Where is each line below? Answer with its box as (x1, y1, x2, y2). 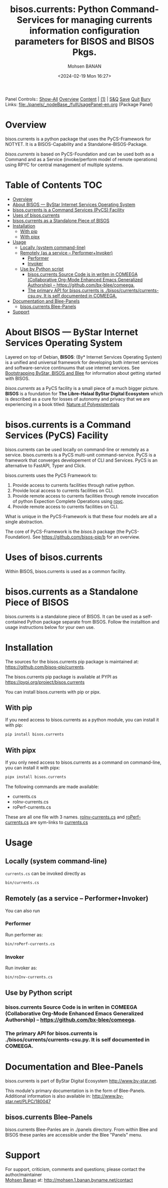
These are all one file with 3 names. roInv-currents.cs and (5, 814, 125, 820)
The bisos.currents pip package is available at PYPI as (5, 673, 118, 680)
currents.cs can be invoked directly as (5, 870, 86, 876)
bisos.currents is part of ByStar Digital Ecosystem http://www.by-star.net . (5, 1078, 157, 1084)
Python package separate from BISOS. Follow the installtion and (27, 619, 160, 625)
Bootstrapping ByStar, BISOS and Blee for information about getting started (5, 370, 161, 376)
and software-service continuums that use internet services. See (5, 365, 140, 371)
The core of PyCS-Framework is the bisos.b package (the (5, 528, 125, 534)
